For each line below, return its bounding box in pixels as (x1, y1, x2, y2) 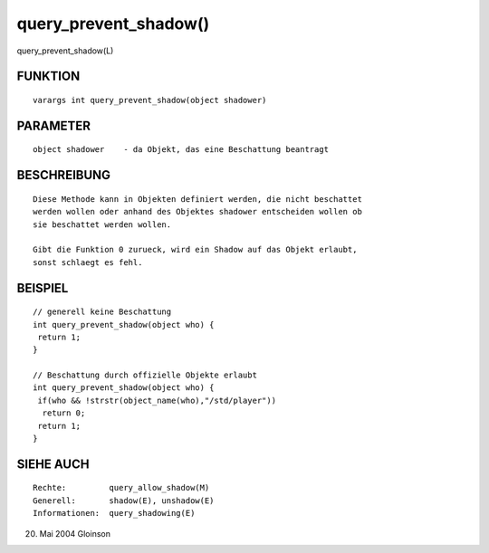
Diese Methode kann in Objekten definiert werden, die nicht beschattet (33, 194, 362, 204)
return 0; (42, 408, 86, 418)
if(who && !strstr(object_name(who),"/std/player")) (37, 395, 276, 405)
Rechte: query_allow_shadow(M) (33, 482, 210, 493)
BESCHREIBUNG (16, 167, 111, 183)
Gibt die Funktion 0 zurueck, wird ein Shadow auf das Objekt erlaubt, (33, 244, 358, 255)
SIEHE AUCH (16, 456, 90, 472)
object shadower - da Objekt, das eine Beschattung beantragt (33, 145, 330, 155)
